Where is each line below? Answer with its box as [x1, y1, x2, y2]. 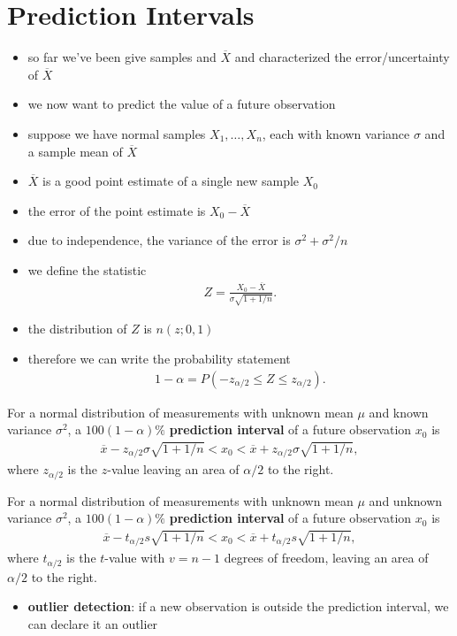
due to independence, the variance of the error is [27, 231, 291, 249]
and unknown [369, 491, 443, 510]
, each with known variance [262, 124, 410, 142]
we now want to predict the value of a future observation [27, 95, 336, 113]
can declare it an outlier [27, 614, 158, 632]
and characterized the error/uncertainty [234, 48, 450, 66]
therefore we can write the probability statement [27, 349, 291, 368]
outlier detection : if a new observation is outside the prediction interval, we [27, 597, 449, 616]
